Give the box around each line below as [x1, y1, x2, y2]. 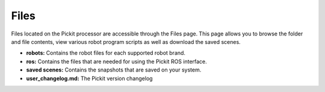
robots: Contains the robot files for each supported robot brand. [26, 49, 186, 57]
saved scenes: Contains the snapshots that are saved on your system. [26, 66, 202, 73]
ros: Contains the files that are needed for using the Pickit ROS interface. [26, 58, 207, 65]
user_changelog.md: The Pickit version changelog [26, 75, 153, 82]
